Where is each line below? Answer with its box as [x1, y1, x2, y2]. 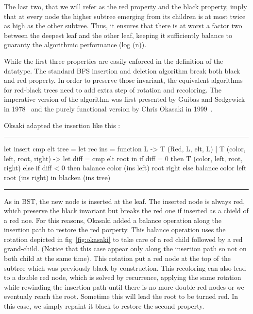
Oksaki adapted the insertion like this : [4, 120, 120, 130]
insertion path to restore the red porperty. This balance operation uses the [4, 224, 226, 235]
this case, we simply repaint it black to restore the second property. [4, 301, 204, 311]
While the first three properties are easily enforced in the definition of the [4, 55, 223, 66]
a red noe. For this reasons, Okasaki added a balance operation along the [4, 215, 221, 225]
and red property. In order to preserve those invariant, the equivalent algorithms [4, 75, 243, 85]
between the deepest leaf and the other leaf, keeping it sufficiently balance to [4, 30, 232, 40]
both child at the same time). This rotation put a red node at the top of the [4, 253, 231, 263]
